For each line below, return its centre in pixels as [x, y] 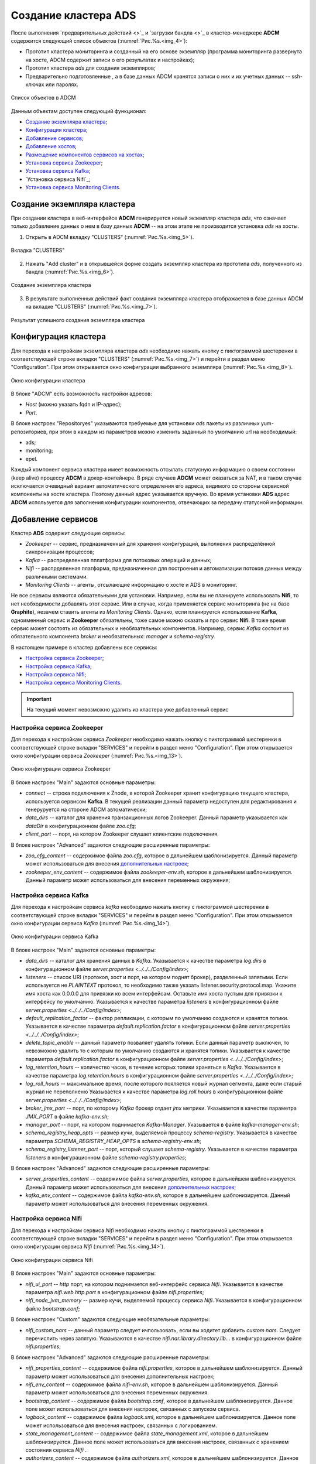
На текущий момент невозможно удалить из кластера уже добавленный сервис [128, 710]
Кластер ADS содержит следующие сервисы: [68, 533]
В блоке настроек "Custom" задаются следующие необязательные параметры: [110, 1319]
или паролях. [62, 84]
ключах [35, 84]
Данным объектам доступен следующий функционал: [79, 111]
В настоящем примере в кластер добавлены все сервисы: [84, 647]
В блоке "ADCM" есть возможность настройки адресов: [81, 394]
